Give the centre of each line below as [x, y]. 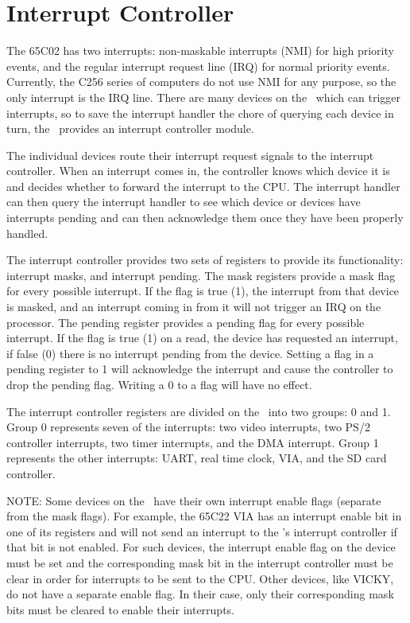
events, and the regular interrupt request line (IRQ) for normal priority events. [198, 66]
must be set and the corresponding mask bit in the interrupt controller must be [200, 562]
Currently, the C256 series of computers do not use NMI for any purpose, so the [201, 82]
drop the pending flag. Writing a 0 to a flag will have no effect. [159, 384]
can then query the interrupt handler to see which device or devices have [184, 202]
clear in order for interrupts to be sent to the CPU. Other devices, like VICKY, [200, 578]
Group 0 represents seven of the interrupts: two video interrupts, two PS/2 [188, 427]
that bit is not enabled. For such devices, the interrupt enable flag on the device [201, 547]
